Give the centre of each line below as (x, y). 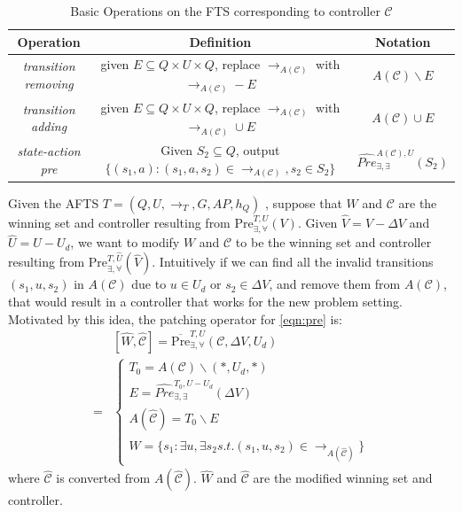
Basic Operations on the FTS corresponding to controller (225, 11)
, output (258, 150)
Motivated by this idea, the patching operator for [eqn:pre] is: (175, 318)
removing (49, 83)
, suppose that (304, 202)
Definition (220, 41)
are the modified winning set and (343, 478)
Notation (403, 41)
